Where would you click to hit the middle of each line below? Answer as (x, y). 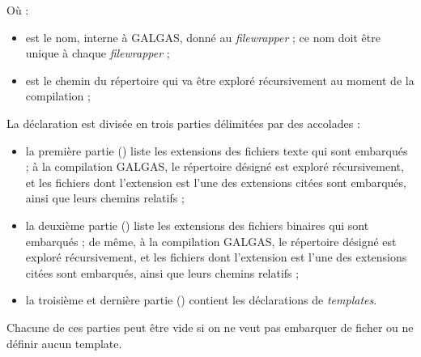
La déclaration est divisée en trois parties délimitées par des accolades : (183, 123)
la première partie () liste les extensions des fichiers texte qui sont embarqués (217, 150)
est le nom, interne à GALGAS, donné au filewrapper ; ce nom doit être (203, 37)
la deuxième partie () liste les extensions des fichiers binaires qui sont (197, 225)
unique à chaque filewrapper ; (98, 53)
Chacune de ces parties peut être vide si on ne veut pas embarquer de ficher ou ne (210, 327)
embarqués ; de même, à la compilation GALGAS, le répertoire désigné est (211, 241)
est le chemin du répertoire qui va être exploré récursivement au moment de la (220, 80)
